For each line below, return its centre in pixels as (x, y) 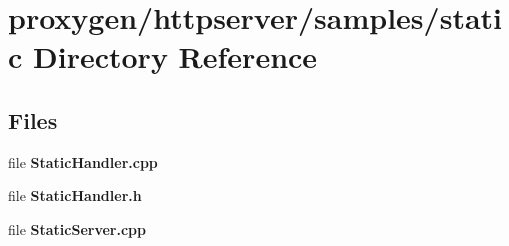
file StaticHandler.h (75, 195)
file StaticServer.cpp (77, 228)
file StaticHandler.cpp (83, 161)
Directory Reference (175, 56)
